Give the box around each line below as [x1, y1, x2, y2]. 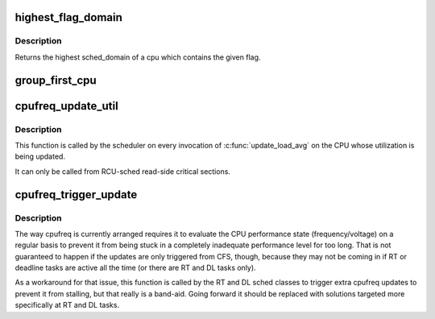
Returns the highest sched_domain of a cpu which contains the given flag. [14, 52, 261, 62]
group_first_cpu [14, 73, 97, 87]
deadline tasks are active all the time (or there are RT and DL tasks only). [14, 263, 257, 273]
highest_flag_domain [14, 10, 122, 24]
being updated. [14, 151, 66, 161]
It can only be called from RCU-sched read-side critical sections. [14, 166, 231, 176]
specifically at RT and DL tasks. [14, 300, 120, 310]
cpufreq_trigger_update [14, 188, 138, 201]
